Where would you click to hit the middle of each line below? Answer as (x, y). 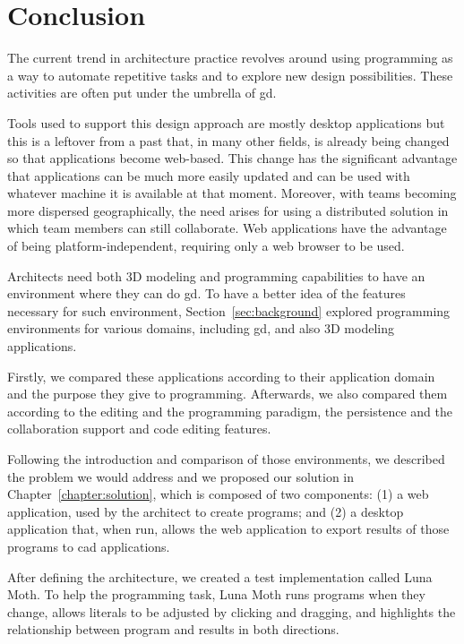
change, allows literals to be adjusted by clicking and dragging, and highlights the (232, 611)
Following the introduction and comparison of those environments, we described (226, 459)
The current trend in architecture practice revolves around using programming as (230, 58)
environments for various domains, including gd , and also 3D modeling (201, 328)
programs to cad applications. (89, 546)
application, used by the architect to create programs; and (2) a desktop (206, 511)
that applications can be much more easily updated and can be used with (209, 175)
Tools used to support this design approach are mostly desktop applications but (226, 122)
